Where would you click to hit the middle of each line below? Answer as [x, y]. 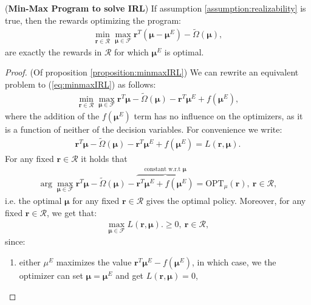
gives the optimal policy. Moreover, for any [226, 201]
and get [130, 275]
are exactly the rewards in [53, 51]
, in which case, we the [234, 262]
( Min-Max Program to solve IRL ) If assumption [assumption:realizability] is [155, 8]
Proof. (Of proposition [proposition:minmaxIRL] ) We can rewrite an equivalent [152, 72]
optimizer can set [51, 275]
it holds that [104, 158]
